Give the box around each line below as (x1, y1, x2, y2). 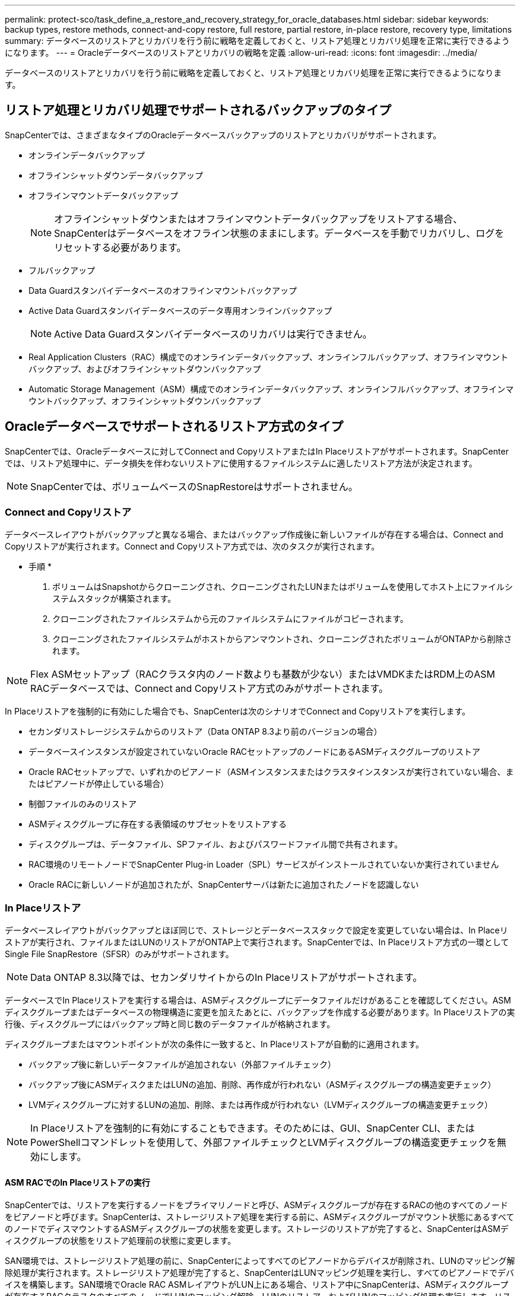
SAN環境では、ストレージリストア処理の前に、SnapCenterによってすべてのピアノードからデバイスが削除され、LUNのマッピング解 (5, 1256, 515, 1266)
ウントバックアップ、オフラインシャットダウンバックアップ (28, 395, 261, 406)
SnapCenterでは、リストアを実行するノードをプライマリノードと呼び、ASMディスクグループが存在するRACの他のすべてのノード (5, 1200, 509, 1211)
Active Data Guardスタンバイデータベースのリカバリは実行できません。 (54, 328, 372, 340)
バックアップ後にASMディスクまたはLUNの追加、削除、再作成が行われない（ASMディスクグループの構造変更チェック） (28, 1079, 496, 1090)
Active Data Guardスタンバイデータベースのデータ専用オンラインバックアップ (28, 305, 332, 316)
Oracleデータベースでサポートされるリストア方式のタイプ (5, 419, 344, 434)
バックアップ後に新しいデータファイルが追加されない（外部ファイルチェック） (28, 1059, 336, 1070)
